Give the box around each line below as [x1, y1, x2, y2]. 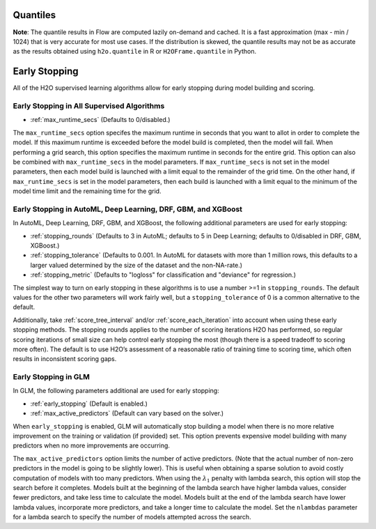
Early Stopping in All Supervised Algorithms [13, 101, 165, 111]
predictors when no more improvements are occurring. [13, 441, 171, 450]
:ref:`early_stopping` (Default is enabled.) [30, 399, 148, 408]
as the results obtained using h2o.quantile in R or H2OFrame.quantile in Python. [13, 47, 257, 56]
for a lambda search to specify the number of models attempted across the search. [13, 513, 251, 521]
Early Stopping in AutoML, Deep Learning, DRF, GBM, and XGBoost [13, 204, 243, 214]
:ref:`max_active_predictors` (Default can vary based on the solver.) [30, 409, 224, 417]
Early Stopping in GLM [13, 372, 90, 382]
